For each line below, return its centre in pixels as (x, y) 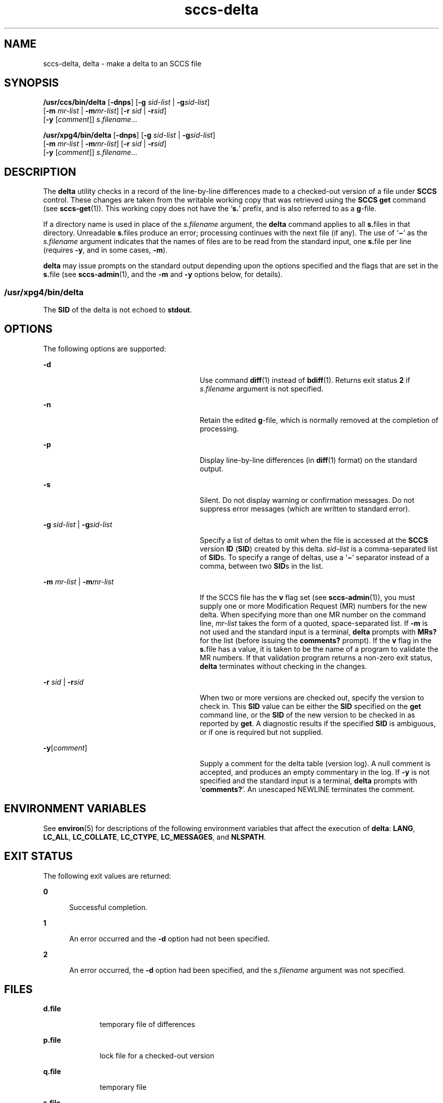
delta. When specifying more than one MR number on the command (313, 614)
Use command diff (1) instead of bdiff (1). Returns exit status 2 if (305, 380)
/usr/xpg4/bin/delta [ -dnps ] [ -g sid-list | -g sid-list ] (129, 135)
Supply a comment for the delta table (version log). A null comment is (315, 763)
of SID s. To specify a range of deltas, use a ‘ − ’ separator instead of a (315, 557)
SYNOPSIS (32, 83)
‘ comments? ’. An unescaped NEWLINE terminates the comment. (307, 789)
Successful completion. (108, 907)
